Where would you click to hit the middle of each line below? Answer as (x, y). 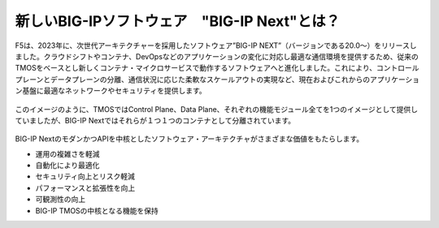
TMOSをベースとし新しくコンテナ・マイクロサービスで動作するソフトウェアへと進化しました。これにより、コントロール (217, 68)
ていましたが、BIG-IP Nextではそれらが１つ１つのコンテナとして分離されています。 (155, 120)
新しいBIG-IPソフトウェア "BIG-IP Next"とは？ (178, 21)
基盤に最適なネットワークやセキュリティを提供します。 (114, 91)
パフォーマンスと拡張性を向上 (85, 187)
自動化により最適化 (67, 166)
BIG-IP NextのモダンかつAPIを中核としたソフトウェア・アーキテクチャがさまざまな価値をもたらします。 (189, 139)
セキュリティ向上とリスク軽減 (85, 176)
